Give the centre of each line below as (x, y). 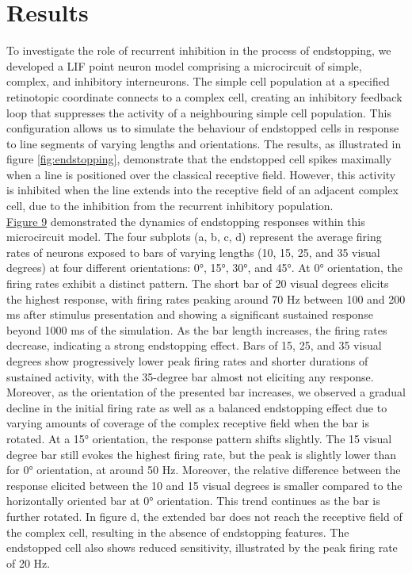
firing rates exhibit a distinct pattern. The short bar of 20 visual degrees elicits (198, 283)
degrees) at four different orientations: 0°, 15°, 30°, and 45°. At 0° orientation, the (204, 268)
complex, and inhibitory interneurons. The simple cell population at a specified (198, 81)
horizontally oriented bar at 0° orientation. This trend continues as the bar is (193, 501)
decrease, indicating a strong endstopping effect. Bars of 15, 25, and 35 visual (194, 345)
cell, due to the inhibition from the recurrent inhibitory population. (170, 206)
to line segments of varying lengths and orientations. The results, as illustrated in (204, 143)
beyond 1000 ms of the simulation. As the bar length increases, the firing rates (197, 329)
